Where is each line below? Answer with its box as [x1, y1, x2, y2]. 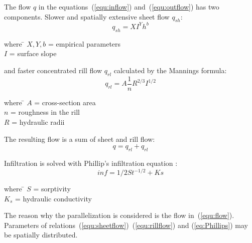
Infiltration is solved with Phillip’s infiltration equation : [4, 157, 178, 168]
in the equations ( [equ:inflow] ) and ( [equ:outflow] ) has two [38, 2, 219, 12]
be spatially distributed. [4, 229, 78, 240]
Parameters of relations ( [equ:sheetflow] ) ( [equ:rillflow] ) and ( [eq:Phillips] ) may [4, 219, 248, 230]
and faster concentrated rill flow [4, 65, 102, 75]
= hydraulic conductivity [15, 193, 92, 203]
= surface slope [9, 48, 57, 59]
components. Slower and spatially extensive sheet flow [4, 11, 170, 22]
